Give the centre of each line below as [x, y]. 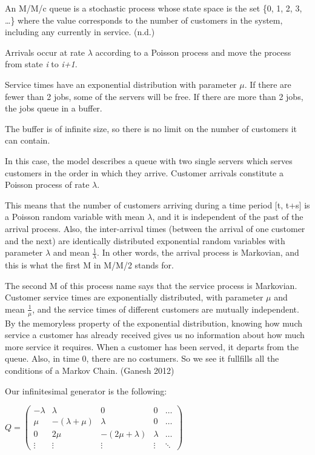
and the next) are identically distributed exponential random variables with [145, 240]
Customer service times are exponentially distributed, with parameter [134, 297]
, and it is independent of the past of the [228, 217]
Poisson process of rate [47, 184]
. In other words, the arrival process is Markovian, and [198, 252]
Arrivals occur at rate [45, 52]
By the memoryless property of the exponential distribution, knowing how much [154, 323]
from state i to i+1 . [41, 64]
